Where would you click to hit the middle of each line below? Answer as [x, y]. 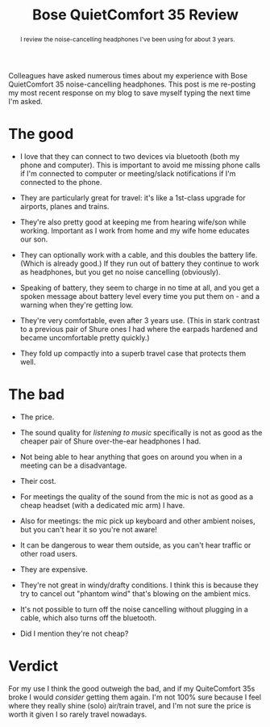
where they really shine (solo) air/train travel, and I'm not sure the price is [130, 705]
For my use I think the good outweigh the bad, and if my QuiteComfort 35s [132, 688]
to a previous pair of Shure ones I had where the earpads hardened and [139, 329]
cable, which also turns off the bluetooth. [88, 618]
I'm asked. [25, 101]
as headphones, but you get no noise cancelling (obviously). [120, 271]
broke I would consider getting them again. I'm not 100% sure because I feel [135, 697]
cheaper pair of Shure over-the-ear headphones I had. [110, 441]
